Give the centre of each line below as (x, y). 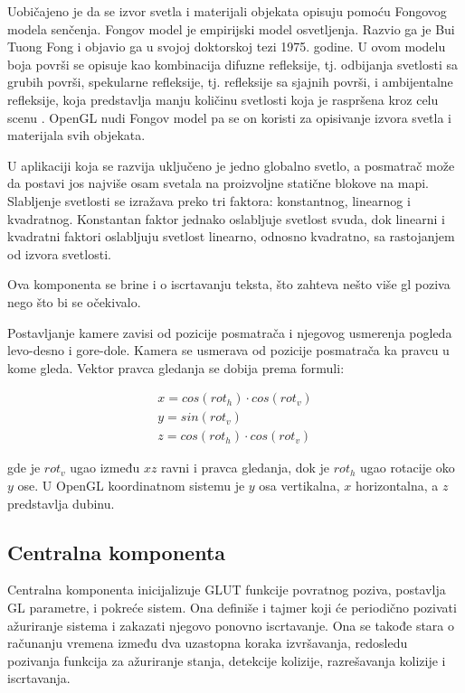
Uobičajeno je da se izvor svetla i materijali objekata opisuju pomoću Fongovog (227, 11)
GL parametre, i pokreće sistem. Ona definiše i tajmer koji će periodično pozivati (232, 607)
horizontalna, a (397, 485)
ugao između (105, 468)
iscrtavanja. (39, 678)
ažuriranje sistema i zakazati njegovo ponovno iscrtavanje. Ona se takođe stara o (231, 625)
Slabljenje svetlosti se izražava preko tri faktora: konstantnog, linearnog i (209, 200)
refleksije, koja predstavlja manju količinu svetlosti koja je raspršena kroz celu (223, 99)
